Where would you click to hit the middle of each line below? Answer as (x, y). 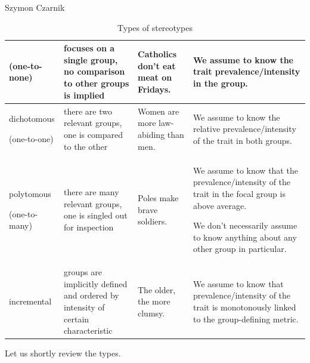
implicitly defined (96, 283)
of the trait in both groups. (243, 140)
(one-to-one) (31, 139)
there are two (88, 111)
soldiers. (153, 221)
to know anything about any (245, 237)
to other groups (97, 83)
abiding (151, 134)
